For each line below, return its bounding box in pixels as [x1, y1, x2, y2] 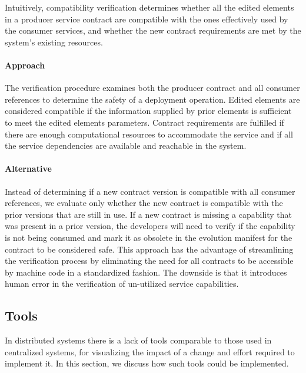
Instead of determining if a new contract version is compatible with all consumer [5, 185, 295, 197]
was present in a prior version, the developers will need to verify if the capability [5, 220, 295, 232]
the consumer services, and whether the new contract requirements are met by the [5, 24, 301, 37]
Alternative [5, 162, 52, 175]
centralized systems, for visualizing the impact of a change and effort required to [5, 345, 295, 358]
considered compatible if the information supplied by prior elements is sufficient [5, 104, 292, 117]
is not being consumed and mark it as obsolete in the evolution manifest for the [5, 231, 292, 243]
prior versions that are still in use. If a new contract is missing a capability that [5, 208, 292, 220]
